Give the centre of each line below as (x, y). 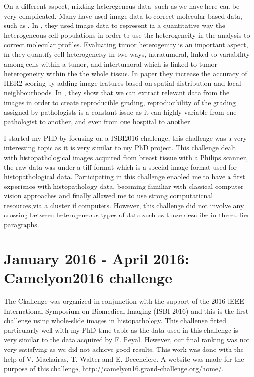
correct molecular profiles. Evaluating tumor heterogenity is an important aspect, (126, 44)
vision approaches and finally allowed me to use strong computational (109, 196)
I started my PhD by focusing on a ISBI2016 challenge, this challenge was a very (126, 138)
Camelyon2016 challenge (88, 278)
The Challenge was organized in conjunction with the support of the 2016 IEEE (124, 301)
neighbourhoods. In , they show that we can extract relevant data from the (117, 93)
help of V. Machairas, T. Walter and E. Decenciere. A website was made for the (124, 359)
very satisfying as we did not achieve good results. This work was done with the (124, 349)
